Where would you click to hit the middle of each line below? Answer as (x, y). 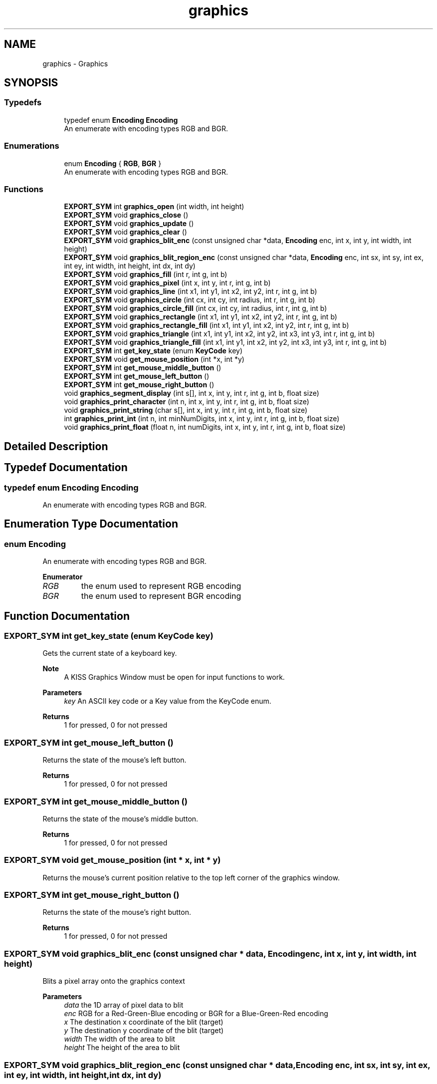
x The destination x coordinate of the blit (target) (144, 1022)
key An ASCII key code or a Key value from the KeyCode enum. (168, 701)
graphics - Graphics (75, 63)
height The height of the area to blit (122, 1048)
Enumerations (32, 146)
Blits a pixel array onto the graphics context (114, 981)
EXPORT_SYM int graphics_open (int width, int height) (154, 207)
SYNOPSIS (31, 83)
